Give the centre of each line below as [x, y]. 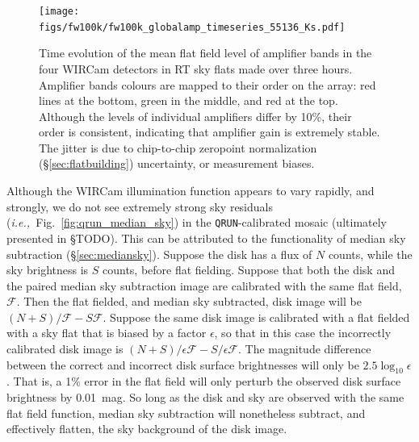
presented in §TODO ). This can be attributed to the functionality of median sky [206, 238]
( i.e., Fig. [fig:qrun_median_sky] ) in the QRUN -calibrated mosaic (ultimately [197, 222]
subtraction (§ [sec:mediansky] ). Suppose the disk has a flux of [159, 254]
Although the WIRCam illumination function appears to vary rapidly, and [191, 191]
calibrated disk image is [65, 349]
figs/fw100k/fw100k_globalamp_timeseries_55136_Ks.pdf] [192, 27]
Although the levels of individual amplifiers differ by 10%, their [195, 116]
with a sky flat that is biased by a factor [107, 333]
